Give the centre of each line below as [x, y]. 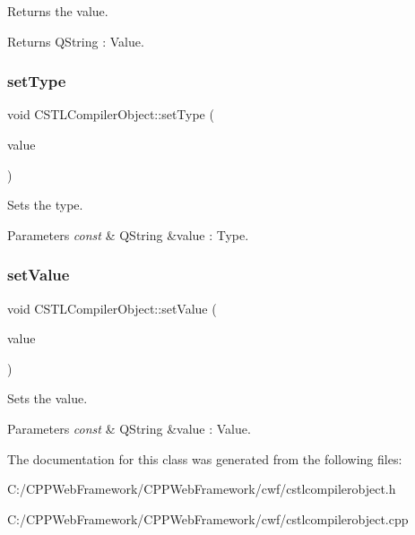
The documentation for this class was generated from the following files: [205, 458]
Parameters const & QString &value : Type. [128, 234]
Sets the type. [45, 205]
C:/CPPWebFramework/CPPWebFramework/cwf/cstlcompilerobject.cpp [208, 518]
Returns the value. [58, 11]
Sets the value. [48, 398]
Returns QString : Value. [76, 41]
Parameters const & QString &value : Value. [129, 428]
